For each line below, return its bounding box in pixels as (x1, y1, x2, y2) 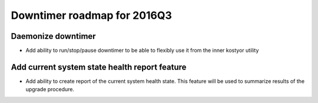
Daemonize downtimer (11, 31, 97, 41)
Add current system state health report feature (11, 62, 187, 72)
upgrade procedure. (25, 86, 75, 93)
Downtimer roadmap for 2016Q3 (11, 9, 172, 22)
